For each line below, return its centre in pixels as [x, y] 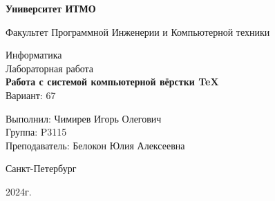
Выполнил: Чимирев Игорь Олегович [84, 118]
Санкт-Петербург [41, 168]
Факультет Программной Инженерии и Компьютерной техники [138, 31]
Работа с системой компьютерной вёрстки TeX [112, 82]
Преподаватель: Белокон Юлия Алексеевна [95, 145]
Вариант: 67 [31, 95]
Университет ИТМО [51, 8]
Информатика [34, 55]
